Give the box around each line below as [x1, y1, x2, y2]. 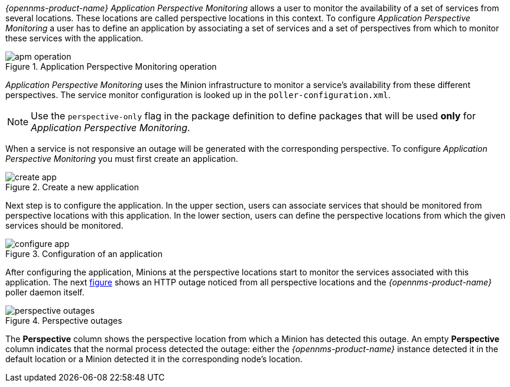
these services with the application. [5, 33, 144, 43]
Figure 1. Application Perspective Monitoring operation [5, 61, 217, 71]
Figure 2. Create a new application [5, 182, 139, 192]
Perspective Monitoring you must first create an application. [5, 154, 238, 164]
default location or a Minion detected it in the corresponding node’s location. [5, 354, 303, 364]
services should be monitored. [5, 220, 124, 230]
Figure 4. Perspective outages [5, 316, 122, 326]
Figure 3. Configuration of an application [5, 249, 163, 259]
